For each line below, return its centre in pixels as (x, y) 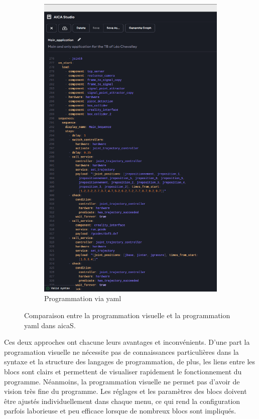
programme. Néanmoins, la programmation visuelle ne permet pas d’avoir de (122, 381)
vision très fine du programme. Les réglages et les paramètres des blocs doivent (125, 391)
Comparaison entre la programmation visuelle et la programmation (127, 315)
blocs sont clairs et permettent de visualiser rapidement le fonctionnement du (123, 371)
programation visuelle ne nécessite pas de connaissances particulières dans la (121, 352)
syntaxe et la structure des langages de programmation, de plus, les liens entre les (130, 362)
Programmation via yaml (83, 298)
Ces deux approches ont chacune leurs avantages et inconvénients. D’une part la (127, 342)
